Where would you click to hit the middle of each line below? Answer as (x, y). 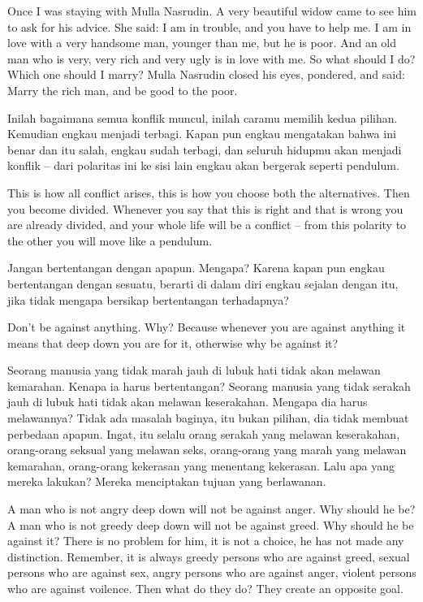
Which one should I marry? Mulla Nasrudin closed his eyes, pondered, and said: (206, 74)
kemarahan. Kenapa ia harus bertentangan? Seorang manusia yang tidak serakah (209, 385)
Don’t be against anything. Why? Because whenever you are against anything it (207, 327)
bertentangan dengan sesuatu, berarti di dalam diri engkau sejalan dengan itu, (203, 283)
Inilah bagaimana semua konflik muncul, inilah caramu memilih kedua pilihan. (203, 117)
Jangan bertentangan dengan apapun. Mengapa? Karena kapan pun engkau (196, 268)
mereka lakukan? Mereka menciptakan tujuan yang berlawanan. (167, 481)
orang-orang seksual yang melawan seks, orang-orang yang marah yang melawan (207, 450)
